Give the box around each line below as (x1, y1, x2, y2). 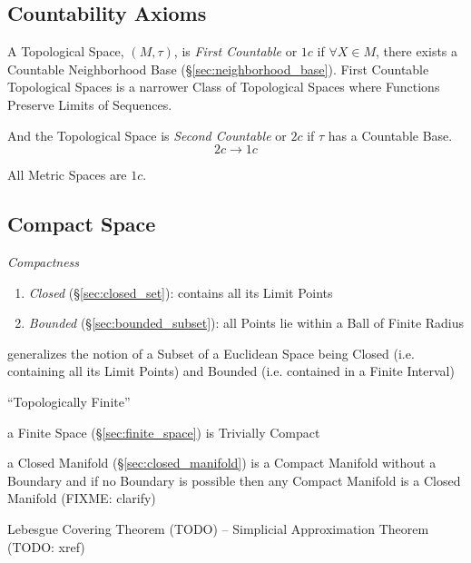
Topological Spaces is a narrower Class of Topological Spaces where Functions (7, 77, 440, 96)
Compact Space (7, 210, 156, 238)
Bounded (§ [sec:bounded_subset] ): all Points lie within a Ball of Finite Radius (28, 313, 465, 332)
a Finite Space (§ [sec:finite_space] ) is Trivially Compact (7, 422, 320, 441)
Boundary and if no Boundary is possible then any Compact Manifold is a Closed (7, 470, 461, 489)
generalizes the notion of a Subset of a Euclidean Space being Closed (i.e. (7, 343, 415, 362)
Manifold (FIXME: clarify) (7, 489, 156, 508)
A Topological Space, (7, 42, 124, 61)
